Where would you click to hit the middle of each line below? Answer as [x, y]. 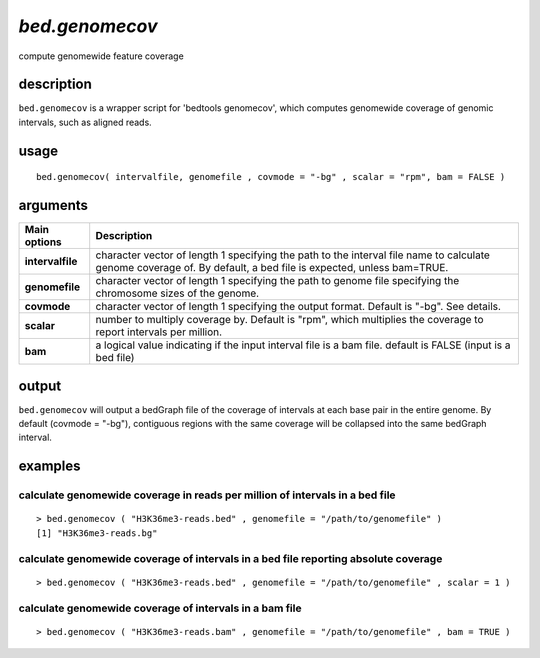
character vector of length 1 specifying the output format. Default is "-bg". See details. [298, 307]
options [43, 242]
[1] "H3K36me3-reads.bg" [97, 533]
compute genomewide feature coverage [101, 56]
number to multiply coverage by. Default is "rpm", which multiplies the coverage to [289, 320]
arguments [53, 205]
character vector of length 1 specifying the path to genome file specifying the [277, 281]
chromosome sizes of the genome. [177, 293]
